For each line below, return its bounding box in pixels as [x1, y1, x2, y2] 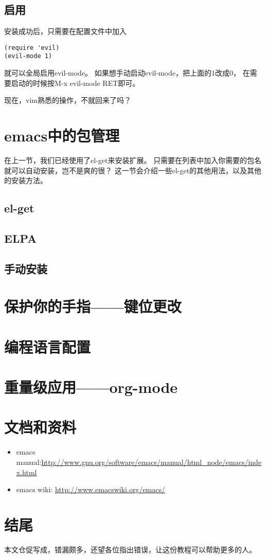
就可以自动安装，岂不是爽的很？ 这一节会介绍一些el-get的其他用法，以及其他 [4, 165, 262, 175]
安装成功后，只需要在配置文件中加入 [4, 26, 127, 37]
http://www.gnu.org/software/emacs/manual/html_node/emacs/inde [41, 456, 262, 467]
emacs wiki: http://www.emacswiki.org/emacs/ [16, 484, 165, 495]
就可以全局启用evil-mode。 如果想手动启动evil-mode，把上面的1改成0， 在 [4, 67, 250, 78]
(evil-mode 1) [4, 52, 52, 60]
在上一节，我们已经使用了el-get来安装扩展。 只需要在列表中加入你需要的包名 [4, 155, 262, 166]
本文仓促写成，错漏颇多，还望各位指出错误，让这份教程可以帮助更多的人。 [4, 544, 256, 554]
